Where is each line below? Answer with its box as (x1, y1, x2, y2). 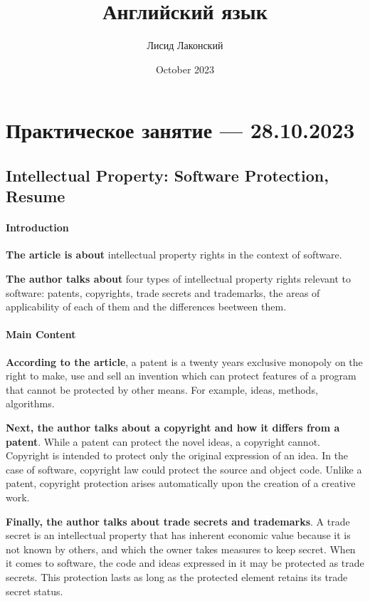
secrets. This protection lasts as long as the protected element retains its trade (6, 569, 348, 584)
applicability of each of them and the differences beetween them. (6, 299, 287, 314)
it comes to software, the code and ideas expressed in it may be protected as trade (6, 555, 364, 570)
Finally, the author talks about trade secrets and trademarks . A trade (6, 513, 350, 528)
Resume (6, 185, 65, 207)
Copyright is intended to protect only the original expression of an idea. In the (6, 448, 349, 463)
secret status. (6, 583, 63, 598)
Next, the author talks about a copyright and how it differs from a (6, 420, 340, 435)
